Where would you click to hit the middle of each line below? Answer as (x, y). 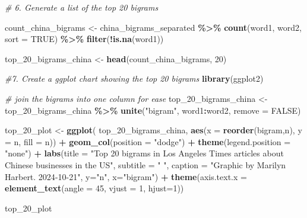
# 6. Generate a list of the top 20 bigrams (82, 7)
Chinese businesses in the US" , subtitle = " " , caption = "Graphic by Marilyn (145, 164)
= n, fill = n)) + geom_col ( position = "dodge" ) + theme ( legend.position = (148, 141)
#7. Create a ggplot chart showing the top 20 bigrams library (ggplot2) (134, 78)
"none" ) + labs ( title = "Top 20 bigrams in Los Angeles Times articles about (144, 153)
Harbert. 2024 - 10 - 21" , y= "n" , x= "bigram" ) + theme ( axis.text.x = (126, 176)
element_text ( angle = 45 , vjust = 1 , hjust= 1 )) (94, 188)
